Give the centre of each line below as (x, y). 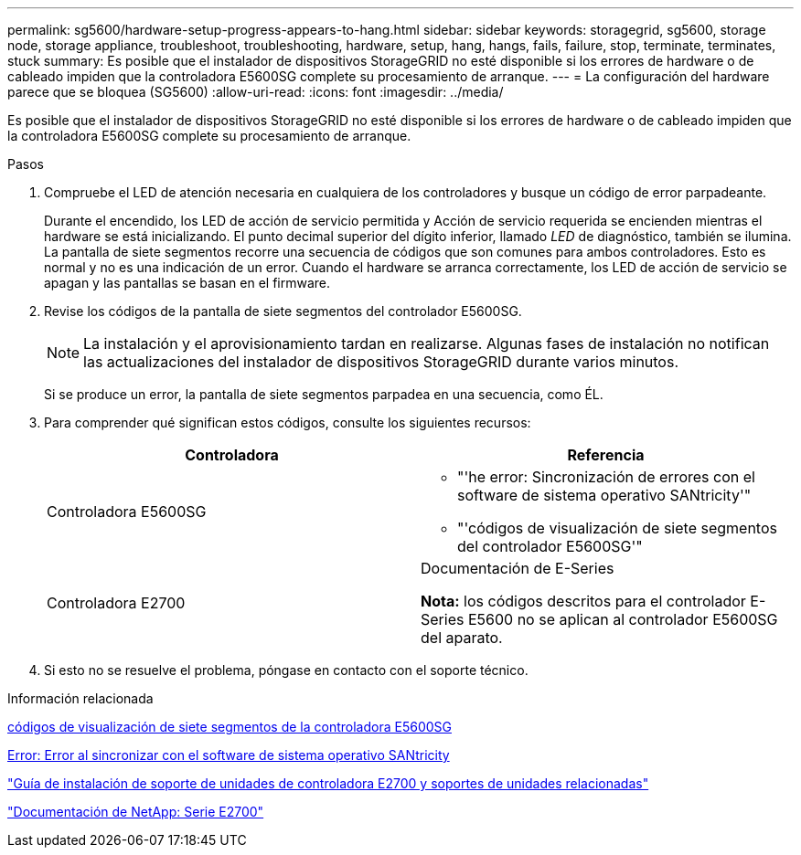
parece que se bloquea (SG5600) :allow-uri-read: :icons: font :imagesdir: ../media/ (256, 92)
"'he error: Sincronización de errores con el (606, 477)
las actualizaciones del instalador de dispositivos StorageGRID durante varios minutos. (381, 362)
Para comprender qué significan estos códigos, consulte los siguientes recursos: (288, 422)
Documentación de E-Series (518, 568)
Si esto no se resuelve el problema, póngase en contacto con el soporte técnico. (286, 670)
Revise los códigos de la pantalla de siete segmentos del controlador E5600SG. (283, 311)
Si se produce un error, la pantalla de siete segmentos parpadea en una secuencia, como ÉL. (324, 394)
